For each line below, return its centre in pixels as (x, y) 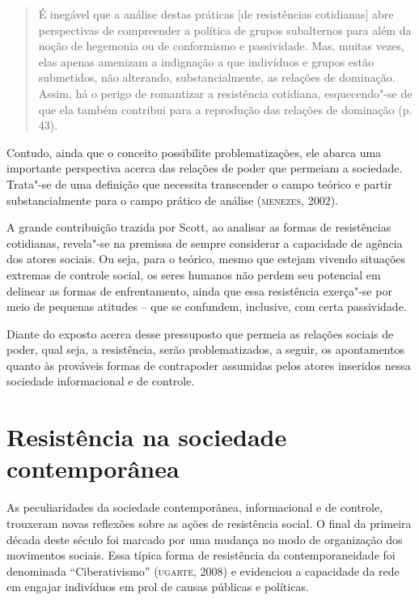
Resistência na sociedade (147, 437)
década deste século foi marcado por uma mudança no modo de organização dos (205, 539)
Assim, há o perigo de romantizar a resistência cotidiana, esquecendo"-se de (225, 93)
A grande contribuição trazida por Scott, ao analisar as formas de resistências (199, 227)
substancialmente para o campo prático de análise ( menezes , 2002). (172, 200)
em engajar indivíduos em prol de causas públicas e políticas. (158, 587)
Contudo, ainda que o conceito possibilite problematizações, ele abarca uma (194, 152)
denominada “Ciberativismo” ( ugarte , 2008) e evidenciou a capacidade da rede (203, 570)
